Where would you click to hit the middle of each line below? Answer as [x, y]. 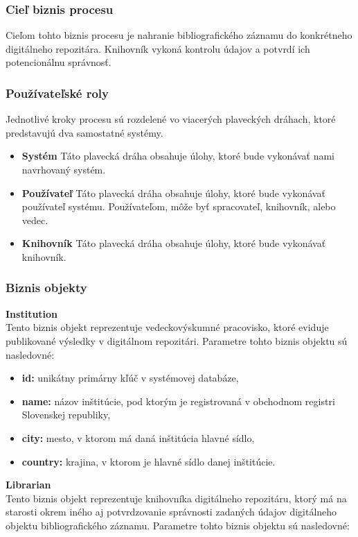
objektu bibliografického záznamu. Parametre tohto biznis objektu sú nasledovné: [178, 525]
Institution [32, 313]
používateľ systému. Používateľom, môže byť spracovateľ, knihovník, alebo [179, 206]
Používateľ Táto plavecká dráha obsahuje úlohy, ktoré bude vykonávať [173, 193]
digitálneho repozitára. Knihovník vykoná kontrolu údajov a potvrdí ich [158, 48]
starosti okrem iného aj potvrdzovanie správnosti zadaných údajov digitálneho [171, 512]
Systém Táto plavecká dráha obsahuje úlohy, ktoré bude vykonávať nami [178, 156]
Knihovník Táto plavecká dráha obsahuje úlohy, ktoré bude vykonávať [174, 243]
